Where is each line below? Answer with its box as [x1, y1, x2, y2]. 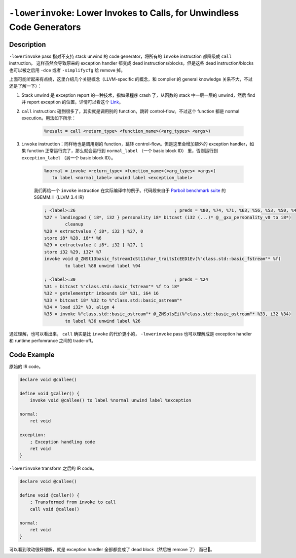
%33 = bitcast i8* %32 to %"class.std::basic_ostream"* [44, 298, 183, 303]
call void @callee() [30, 506, 80, 512]
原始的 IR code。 [9, 364, 43, 370]
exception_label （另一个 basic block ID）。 [21, 154, 116, 160]
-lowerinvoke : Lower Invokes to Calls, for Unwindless [9, 7, 239, 18]
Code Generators [9, 21, 81, 33]
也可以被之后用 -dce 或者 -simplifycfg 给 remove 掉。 [9, 67, 125, 73]
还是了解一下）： [9, 83, 42, 89]
